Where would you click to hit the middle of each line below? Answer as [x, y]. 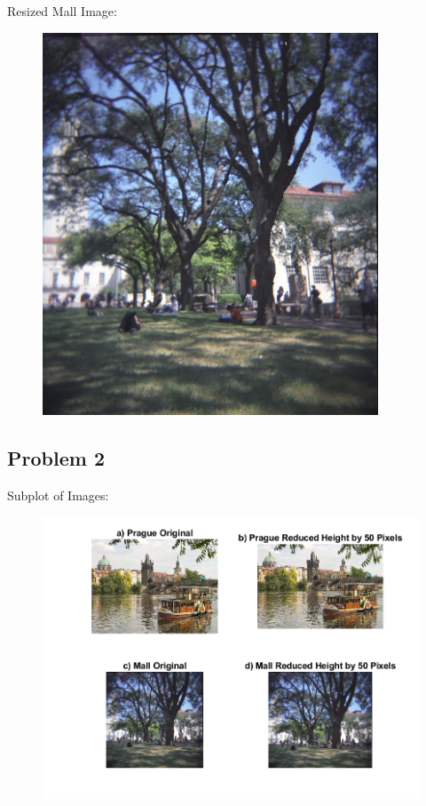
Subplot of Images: [58, 495]
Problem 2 [56, 458]
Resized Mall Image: [62, 11]
